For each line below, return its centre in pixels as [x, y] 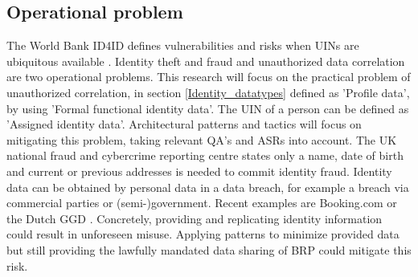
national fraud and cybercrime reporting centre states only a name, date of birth [205, 155]
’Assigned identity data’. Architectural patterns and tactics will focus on [184, 124]
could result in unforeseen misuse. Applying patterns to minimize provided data [203, 234]
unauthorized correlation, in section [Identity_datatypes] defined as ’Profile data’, [208, 92]
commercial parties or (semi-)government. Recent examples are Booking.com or [202, 203]
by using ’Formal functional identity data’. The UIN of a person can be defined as [208, 108]
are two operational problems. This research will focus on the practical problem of [209, 77]
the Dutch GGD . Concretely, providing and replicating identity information [195, 218]
